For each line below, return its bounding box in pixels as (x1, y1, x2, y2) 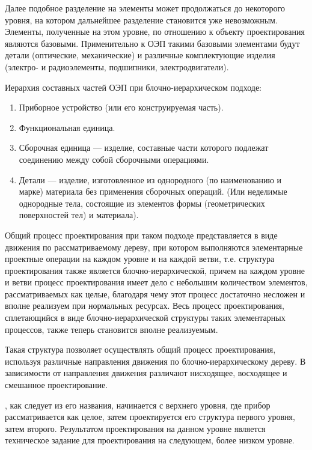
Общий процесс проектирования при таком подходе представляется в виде (5, 228, 278, 241)
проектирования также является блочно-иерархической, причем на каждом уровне (5, 264, 305, 276)
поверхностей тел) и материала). (19, 208, 139, 221)
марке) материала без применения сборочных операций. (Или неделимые (19, 185, 287, 198)
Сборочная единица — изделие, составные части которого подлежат (19, 141, 269, 154)
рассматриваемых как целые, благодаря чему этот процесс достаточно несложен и (5, 287, 305, 300)
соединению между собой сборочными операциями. (19, 153, 209, 165)
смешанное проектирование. (5, 379, 108, 391)
